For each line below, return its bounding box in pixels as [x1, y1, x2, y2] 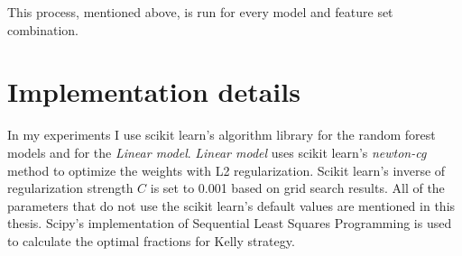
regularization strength [7, 178, 134, 197]
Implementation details [7, 73, 300, 110]
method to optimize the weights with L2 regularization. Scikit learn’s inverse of [7, 160, 446, 179]
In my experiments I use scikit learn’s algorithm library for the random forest [7, 125, 436, 144]
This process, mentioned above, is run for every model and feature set [7, 3, 393, 21]
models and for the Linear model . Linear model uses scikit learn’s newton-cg [7, 142, 427, 161]
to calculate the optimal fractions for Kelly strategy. [7, 231, 295, 250]
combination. [7, 20, 79, 39]
